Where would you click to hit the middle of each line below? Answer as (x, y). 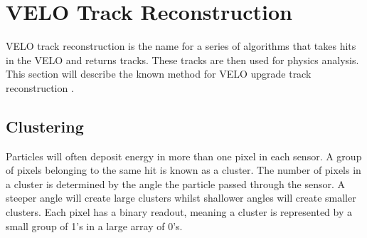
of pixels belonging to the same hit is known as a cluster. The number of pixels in (183, 170)
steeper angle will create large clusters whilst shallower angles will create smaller (181, 198)
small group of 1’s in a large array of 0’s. (94, 226)
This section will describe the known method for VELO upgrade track (159, 74)
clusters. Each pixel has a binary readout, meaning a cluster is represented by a (179, 212)
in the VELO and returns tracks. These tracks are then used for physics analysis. (182, 59)
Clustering (45, 126)
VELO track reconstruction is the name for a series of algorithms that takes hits (181, 46)
